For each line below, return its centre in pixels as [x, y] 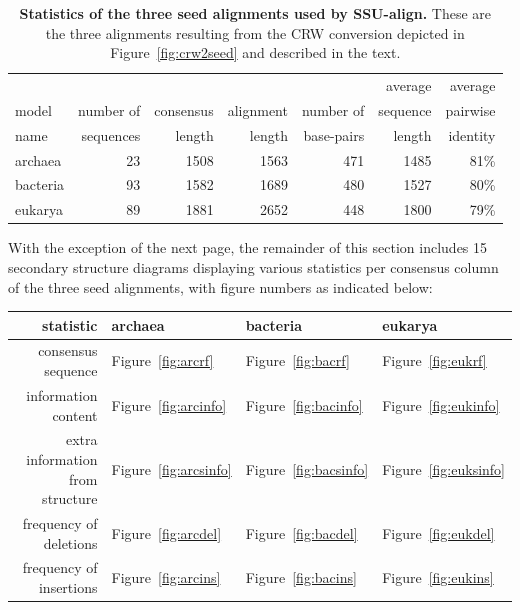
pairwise [470, 109]
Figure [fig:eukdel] [438, 532]
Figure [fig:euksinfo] [443, 468]
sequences [111, 134]
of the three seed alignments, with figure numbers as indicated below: [220, 286]
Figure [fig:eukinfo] [441, 404]
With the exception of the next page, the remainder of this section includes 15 [248, 247]
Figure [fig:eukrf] [434, 360]
